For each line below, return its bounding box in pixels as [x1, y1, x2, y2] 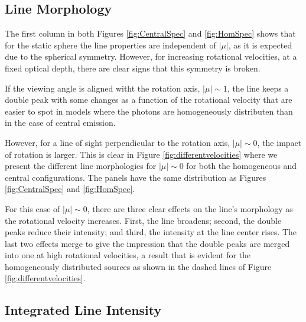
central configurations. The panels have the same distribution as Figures [5, 171, 266, 183]
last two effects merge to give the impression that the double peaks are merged [5, 237, 290, 249]
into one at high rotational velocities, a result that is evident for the [5, 249, 251, 261]
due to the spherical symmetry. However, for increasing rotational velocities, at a [5, 50, 297, 63]
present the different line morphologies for [5, 160, 157, 172]
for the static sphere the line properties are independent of [5, 38, 216, 51]
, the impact [257, 136, 302, 148]
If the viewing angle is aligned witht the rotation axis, [5, 82, 200, 94]
